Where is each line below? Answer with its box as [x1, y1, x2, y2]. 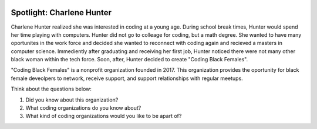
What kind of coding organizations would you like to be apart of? [25, 113, 182, 120]
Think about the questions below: [11, 85, 92, 93]
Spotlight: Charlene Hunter [11, 8, 112, 18]
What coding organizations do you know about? [25, 104, 141, 111]
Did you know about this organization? [25, 96, 119, 103]
